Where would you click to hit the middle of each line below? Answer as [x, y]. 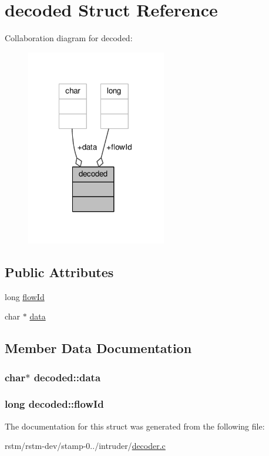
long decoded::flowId [54, 404]
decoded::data [67, 377]
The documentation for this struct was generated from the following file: [135, 426]
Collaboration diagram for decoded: [69, 38]
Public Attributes [59, 272]
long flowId [25, 296]
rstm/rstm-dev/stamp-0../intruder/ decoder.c [85, 446]
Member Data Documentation [98, 348]
